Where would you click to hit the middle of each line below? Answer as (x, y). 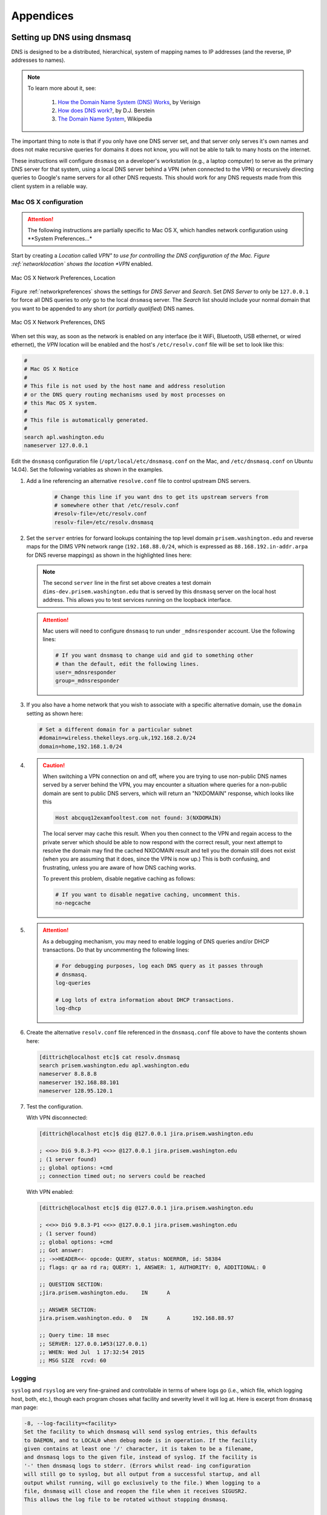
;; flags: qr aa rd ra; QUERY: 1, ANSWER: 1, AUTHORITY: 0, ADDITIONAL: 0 (153, 1267)
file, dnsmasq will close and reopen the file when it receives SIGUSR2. (136, 1491)
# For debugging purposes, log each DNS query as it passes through (159, 966)
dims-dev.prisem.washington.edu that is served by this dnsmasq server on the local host (160, 591)
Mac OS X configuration (47, 202)
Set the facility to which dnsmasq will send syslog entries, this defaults (140, 1432)
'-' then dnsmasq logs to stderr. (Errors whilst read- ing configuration (137, 1466)
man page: (25, 1407)
